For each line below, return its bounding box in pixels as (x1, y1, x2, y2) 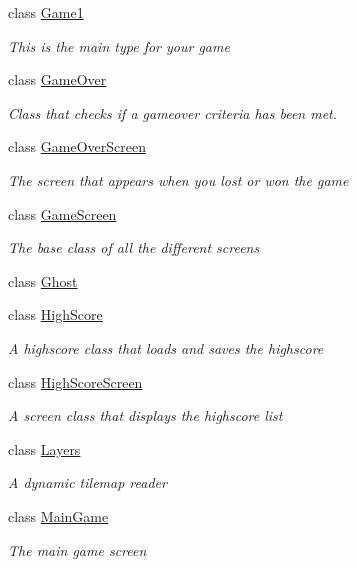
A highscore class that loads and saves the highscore (8, 337, 324, 358)
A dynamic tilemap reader (8, 472, 167, 493)
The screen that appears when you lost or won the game (8, 169, 349, 190)
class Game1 (8, 2, 84, 22)
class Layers (8, 438, 81, 459)
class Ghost (8, 270, 78, 291)
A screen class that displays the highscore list (8, 405, 283, 426)
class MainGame (8, 505, 109, 526)
